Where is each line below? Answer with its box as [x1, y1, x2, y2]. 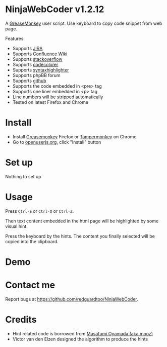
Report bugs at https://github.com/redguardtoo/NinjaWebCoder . [5, 296, 138, 302]
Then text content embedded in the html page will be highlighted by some [5, 218, 159, 224]
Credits [5, 314, 37, 325]
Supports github [12, 78, 46, 84]
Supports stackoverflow [12, 56, 63, 62]
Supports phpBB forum [12, 72, 61, 78]
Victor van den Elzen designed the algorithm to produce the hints [12, 336, 148, 342]
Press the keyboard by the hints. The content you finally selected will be [5, 233, 155, 239]
